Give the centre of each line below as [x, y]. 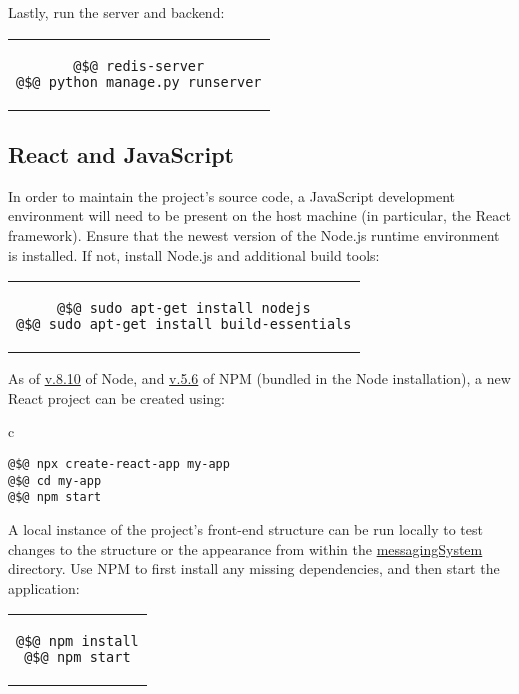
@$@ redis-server [139, 65]
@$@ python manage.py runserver [139, 81]
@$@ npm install [77, 641]
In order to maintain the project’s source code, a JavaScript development [231, 195]
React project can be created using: [116, 397]
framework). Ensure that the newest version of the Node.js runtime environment [254, 234]
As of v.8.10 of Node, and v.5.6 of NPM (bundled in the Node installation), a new [259, 378]
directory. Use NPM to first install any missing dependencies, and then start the [254, 568]
